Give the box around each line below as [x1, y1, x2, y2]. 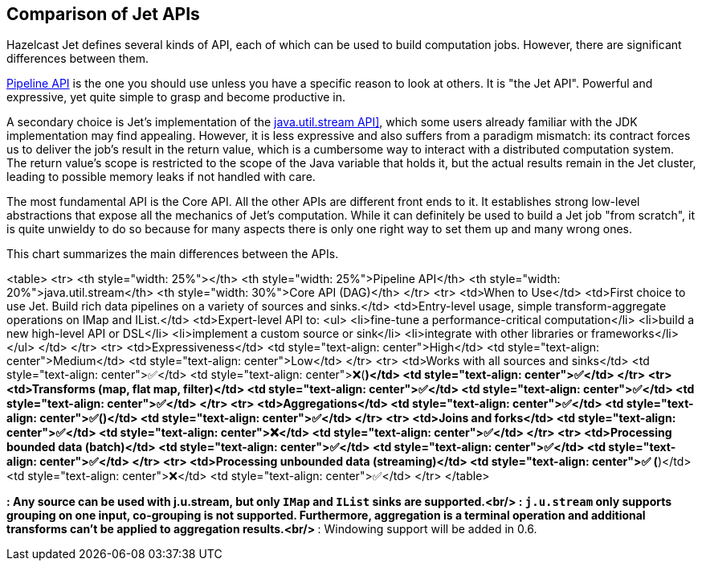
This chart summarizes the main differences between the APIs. [6, 247, 339, 261]
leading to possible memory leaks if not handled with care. [6, 170, 316, 184]
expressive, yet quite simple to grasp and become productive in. [6, 90, 346, 105]
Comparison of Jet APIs [6, 4, 200, 24]
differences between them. [6, 51, 149, 66]
